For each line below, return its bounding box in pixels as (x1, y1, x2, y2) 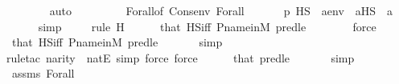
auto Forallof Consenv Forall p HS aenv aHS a (49, 2, 393, 18)
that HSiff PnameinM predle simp (11, 34, 223, 50)
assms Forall (11, 65, 75, 82)
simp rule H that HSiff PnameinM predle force (38, 18, 376, 34)
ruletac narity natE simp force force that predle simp (6, 49, 355, 66)
